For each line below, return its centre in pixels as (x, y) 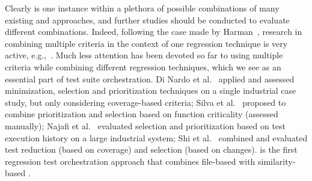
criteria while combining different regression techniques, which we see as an (143, 66)
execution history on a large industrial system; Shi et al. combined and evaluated (156, 137)
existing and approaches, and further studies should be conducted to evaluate (147, 20)
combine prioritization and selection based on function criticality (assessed (142, 114)
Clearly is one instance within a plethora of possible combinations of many (142, 8)
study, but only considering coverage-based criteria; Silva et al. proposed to (145, 102)
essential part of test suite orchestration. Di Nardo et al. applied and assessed (150, 78)
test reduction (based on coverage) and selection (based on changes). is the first (151, 149)
